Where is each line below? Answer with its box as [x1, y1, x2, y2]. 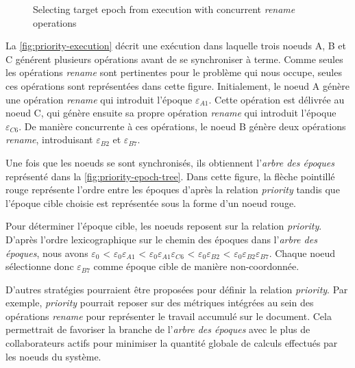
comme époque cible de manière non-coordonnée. [93, 259, 299, 273]
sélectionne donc [5, 259, 74, 273]
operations [33, 15, 77, 29]
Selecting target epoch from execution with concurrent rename [33, 2, 295, 16]
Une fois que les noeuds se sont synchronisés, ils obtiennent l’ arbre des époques [5, 155, 334, 169]
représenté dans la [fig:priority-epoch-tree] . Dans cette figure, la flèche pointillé [5, 169, 335, 183]
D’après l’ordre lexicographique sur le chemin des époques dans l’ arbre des [5, 232, 317, 246]
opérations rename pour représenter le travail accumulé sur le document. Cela [5, 308, 332, 323]
